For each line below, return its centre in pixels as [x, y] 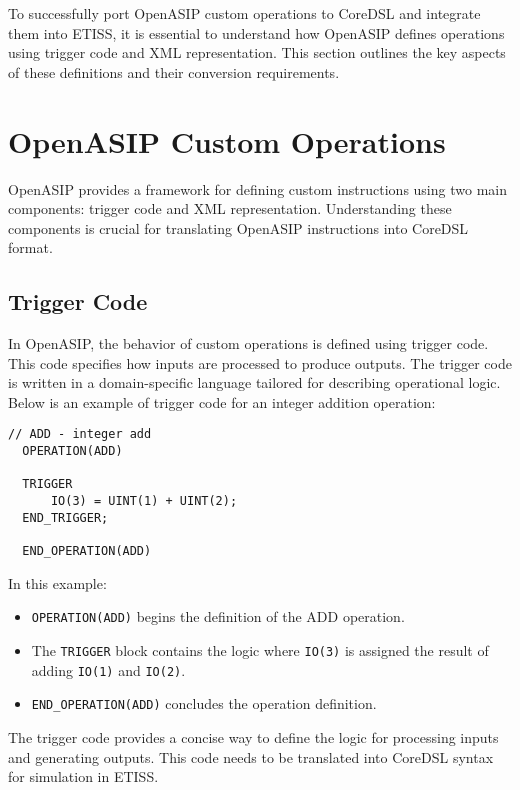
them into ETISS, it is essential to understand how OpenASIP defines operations [256, 32]
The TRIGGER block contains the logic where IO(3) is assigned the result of [260, 649]
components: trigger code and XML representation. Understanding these [230, 208]
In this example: [57, 582]
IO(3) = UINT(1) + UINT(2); [144, 501]
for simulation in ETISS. [83, 776]
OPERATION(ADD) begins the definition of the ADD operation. [218, 616]
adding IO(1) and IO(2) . [108, 669]
